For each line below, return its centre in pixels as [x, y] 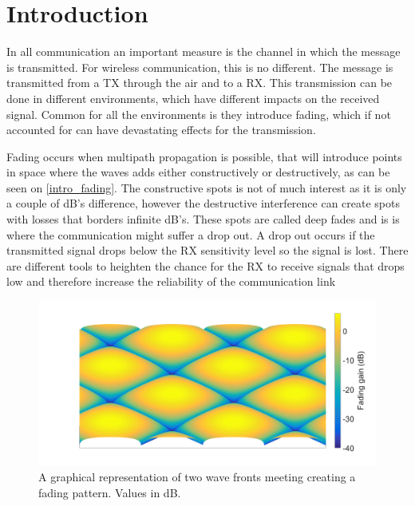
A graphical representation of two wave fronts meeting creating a [197, 477]
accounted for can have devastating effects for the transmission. [161, 130]
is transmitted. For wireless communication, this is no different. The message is [200, 67]
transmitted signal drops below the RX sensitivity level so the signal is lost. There [207, 250]
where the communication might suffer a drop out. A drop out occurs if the [191, 234]
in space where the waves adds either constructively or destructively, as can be [198, 172]
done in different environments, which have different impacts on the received [193, 98]
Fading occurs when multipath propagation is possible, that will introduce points [204, 156]
